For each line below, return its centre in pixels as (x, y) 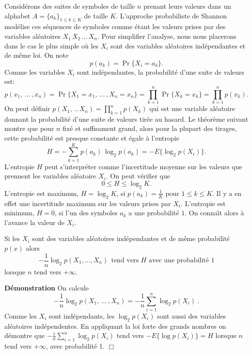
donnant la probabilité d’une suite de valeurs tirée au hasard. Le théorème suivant (126, 119)
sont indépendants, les (82, 315)
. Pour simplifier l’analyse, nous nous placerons (167, 36)
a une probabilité (154, 213)
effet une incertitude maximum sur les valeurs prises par (88, 203)
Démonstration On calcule (47, 288)
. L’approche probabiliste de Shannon (172, 15)
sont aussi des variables (192, 315)
